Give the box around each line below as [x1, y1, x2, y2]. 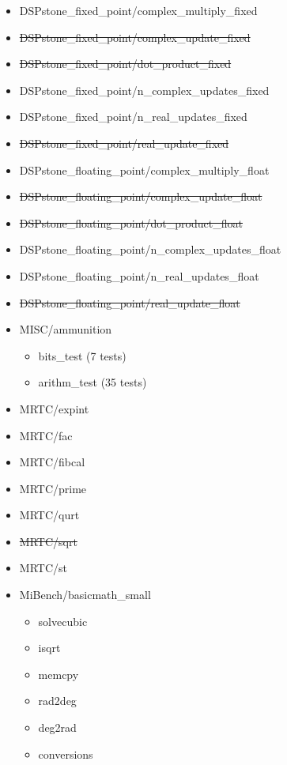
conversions [38, 745, 93, 762]
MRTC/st [19, 560, 67, 576]
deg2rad [38, 719, 77, 736]
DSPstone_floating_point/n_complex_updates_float [19, 241, 281, 258]
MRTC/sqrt [19, 533, 77, 549]
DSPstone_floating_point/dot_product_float [19, 214, 243, 231]
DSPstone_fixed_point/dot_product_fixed [19, 55, 232, 72]
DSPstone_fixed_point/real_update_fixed [19, 134, 229, 151]
